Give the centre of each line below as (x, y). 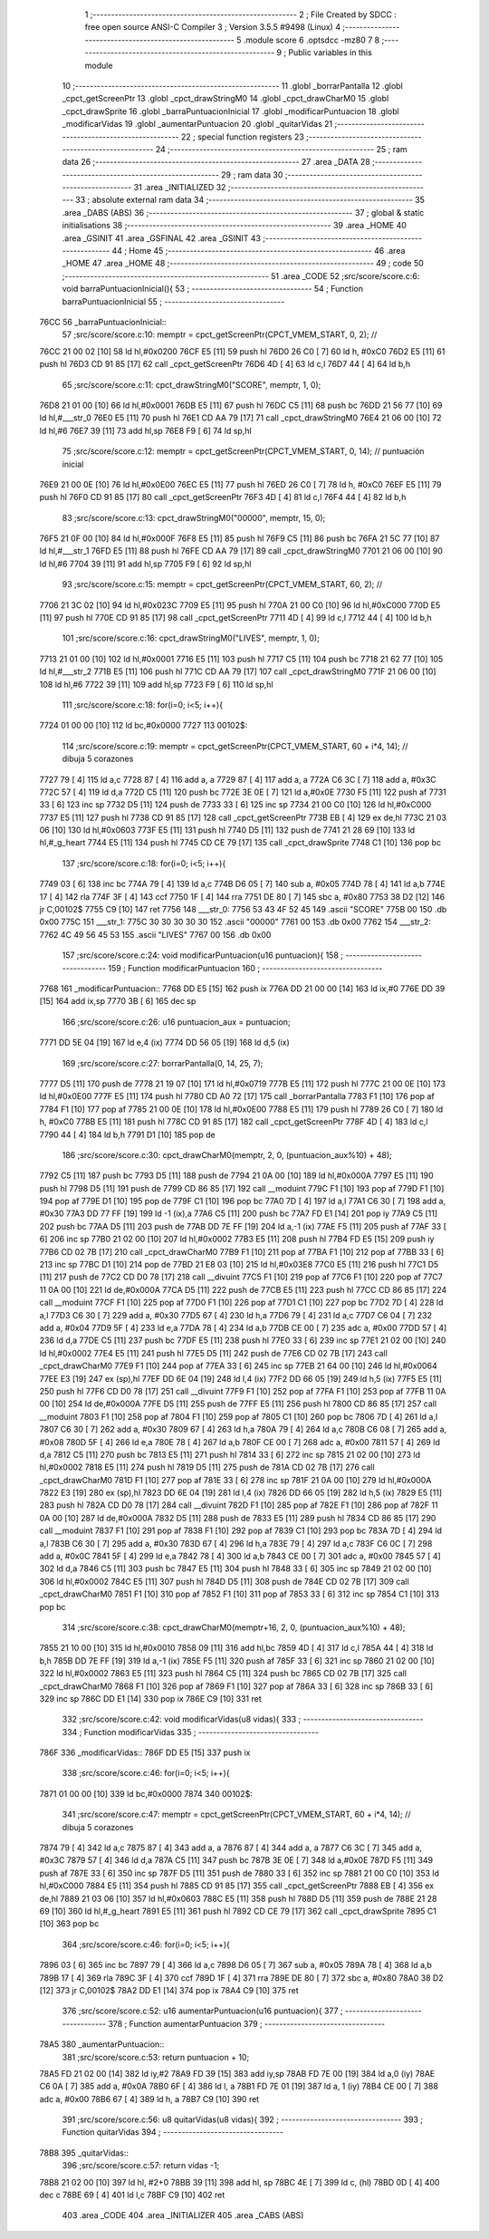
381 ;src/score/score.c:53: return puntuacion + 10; (156, 2057)
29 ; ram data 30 (252, 174)
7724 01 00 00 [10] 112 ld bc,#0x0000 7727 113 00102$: (144, 726)
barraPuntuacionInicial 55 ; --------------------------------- (173, 301)
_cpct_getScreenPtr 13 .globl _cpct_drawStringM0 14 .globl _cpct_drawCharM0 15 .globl (225, 99)
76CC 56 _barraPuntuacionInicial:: (103, 322)
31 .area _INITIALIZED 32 (180, 188)
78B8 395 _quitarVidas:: (84, 2153)
